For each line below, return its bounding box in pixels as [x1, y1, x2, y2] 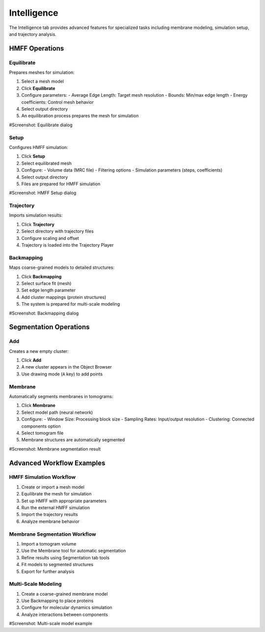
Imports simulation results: [9, 212, 63, 218]
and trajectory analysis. [9, 31, 56, 37]
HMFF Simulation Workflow [9, 474, 76, 481]
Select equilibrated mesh [21, 160, 72, 166]
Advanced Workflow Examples [9, 459, 106, 467]
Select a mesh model [21, 79, 64, 85]
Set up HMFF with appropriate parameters [21, 498, 107, 504]
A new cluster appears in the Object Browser [21, 364, 112, 370]
